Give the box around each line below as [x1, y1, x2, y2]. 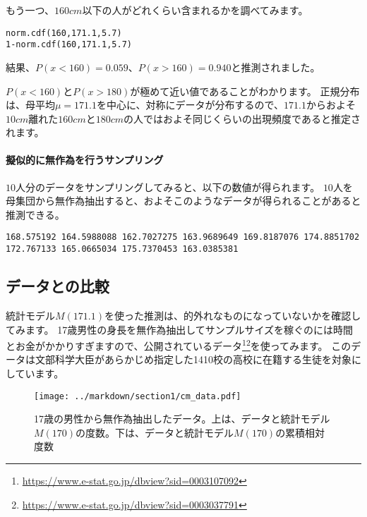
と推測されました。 [231, 59, 320, 74]
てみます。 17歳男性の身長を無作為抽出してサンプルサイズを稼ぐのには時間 [6, 322, 353, 336]
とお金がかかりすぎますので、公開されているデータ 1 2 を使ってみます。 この [6, 336, 351, 353]
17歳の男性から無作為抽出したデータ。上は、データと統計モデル [34, 411, 330, 426]
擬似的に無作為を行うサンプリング [6, 152, 164, 167]
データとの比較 [6, 275, 109, 297]
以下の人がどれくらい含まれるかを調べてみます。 [82, 3, 308, 17]
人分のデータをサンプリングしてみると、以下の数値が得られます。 [16, 179, 320, 194]
